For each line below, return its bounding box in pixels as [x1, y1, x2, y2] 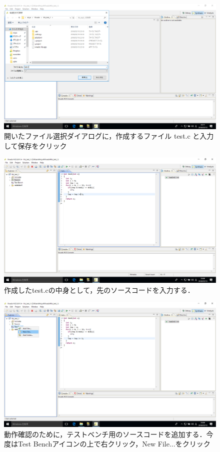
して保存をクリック [4, 140, 67, 151]
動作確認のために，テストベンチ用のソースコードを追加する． [4, 428, 206, 439]
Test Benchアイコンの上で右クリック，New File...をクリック [17, 438, 210, 449]
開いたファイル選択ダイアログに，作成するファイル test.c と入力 [4, 131, 214, 141]
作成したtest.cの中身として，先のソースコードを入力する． [4, 284, 194, 295]
